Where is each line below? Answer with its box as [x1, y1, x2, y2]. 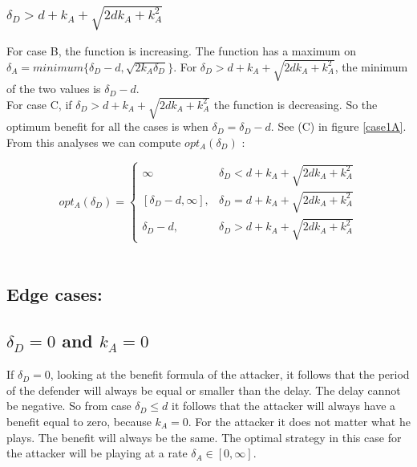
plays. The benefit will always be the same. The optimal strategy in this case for [6, 428, 402, 445]
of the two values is [6, 80, 101, 97]
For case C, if [6, 95, 72, 112]
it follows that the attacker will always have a [172, 397, 396, 414]
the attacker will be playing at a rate [6, 445, 188, 461]
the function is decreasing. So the [213, 95, 378, 112]
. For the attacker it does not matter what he [188, 412, 411, 429]
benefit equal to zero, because [6, 412, 152, 429]
